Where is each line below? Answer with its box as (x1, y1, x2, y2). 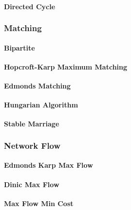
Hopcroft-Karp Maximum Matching (4, 61, 128, 71)
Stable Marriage (4, 119, 59, 129)
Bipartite (4, 42, 35, 52)
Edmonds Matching (4, 81, 71, 90)
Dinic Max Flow (4, 179, 59, 189)
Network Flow (4, 139, 61, 151)
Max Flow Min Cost (4, 198, 74, 208)
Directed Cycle (4, 1, 56, 11)
